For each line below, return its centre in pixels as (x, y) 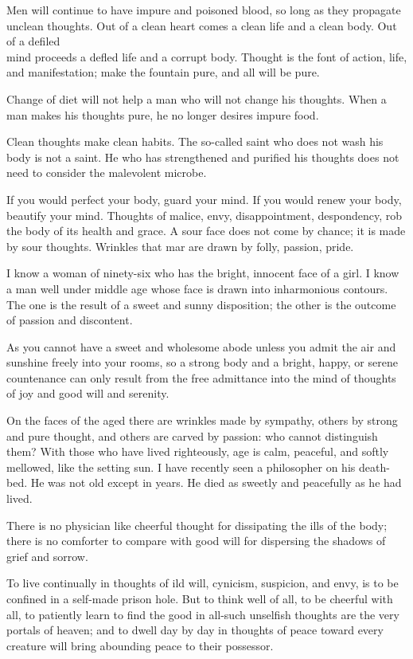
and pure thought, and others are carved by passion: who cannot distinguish (192, 435)
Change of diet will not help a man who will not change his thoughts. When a (197, 98)
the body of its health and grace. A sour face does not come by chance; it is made (206, 231)
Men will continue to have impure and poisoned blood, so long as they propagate (204, 10)
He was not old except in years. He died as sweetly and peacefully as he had (216, 482)
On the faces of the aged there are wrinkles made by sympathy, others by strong (202, 420)
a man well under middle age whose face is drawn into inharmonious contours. (197, 288)
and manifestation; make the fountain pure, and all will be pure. (163, 72)
